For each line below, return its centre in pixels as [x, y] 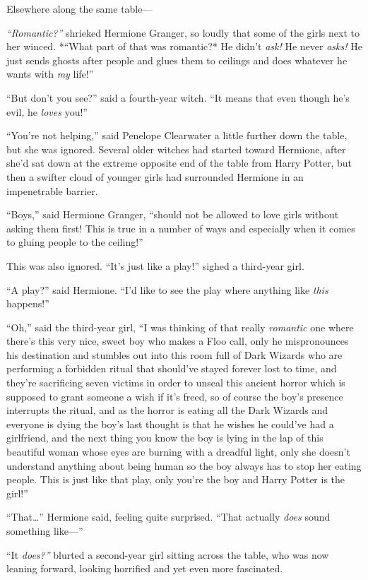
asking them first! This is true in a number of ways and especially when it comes [181, 228]
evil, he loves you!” [47, 111]
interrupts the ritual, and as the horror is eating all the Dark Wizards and [167, 410]
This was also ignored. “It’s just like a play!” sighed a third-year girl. [155, 265]
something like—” [45, 531]
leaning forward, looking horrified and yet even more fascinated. [145, 568]
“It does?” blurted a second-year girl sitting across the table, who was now [168, 554]
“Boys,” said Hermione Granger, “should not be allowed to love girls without [173, 214]
